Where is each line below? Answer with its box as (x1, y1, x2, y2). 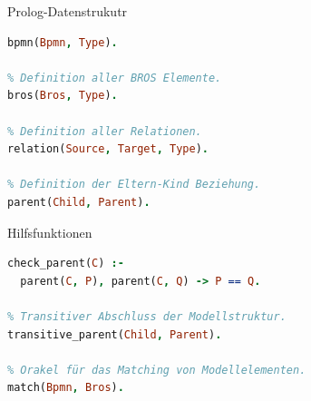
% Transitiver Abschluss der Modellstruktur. (7, 309, 287, 323)
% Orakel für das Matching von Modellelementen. (7, 363, 306, 377)
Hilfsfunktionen (7, 222, 92, 241)
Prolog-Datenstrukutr (7, 2, 128, 20)
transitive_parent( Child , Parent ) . (7, 328, 222, 341)
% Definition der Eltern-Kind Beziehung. (7, 178, 261, 191)
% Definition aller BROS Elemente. (7, 71, 222, 84)
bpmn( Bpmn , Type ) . (7, 35, 118, 49)
